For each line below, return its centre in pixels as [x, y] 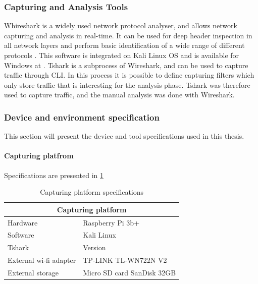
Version [94, 247]
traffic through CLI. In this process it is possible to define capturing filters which [129, 75]
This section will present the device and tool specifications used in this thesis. [124, 136]
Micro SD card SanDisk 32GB [130, 272]
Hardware [23, 222]
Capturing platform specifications [92, 192]
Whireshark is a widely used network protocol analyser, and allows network [121, 25]
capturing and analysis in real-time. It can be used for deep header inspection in [128, 35]
